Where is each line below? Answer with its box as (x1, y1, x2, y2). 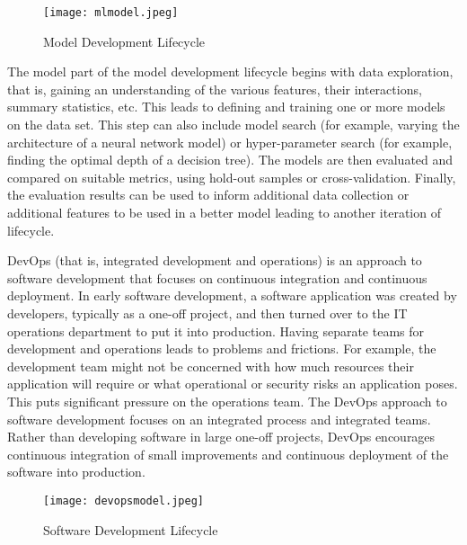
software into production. (7, 462, 145, 481)
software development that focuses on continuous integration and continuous (7, 268, 427, 287)
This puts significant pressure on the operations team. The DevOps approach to (7, 391, 447, 410)
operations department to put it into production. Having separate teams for (7, 321, 425, 340)
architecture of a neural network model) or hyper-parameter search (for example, (7, 132, 453, 151)
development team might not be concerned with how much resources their (7, 356, 414, 375)
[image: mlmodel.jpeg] (43, 6, 179, 19)
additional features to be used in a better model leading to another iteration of (7, 203, 441, 221)
